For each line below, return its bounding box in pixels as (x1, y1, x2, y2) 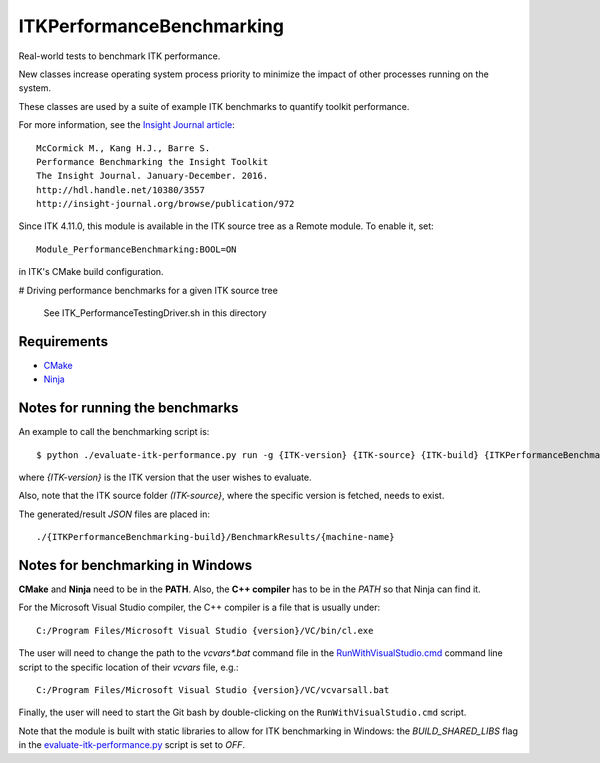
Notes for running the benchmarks (18, 400, 239, 417)
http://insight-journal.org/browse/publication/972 (36, 198, 295, 210)
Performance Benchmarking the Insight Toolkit (36, 156, 269, 167)
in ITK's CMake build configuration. (18, 266, 164, 278)
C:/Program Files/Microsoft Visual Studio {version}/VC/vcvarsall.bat (36, 685, 390, 696)
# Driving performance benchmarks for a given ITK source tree (18, 284, 279, 296)
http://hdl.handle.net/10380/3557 (36, 184, 205, 195)
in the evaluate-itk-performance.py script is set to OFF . (18, 739, 245, 751)
